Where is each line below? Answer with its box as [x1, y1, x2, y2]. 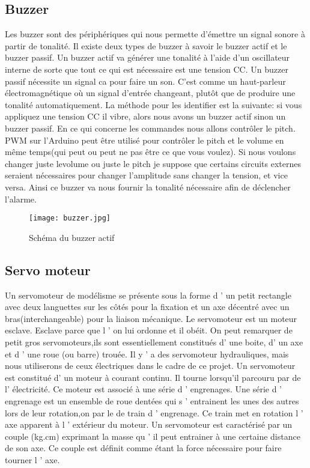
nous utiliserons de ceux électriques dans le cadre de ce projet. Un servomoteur [5, 359, 296, 372]
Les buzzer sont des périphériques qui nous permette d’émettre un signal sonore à [5, 28, 305, 40]
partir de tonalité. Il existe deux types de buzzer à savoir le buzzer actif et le [5, 39, 287, 52]
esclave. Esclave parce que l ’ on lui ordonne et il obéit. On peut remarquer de [5, 324, 293, 336]
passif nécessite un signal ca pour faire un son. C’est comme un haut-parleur [5, 74, 286, 87]
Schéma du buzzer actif [29, 231, 115, 243]
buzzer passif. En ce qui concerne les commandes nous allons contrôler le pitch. [5, 121, 296, 134]
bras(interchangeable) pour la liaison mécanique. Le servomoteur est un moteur [5, 312, 297, 324]
